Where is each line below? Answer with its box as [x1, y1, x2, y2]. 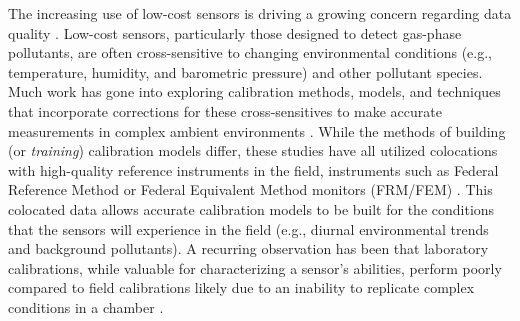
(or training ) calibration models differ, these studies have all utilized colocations [8, 140, 498, 161]
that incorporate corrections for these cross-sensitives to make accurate [8, 100, 442, 121]
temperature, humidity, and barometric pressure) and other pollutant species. [8, 61, 483, 82]
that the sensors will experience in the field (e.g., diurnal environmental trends [8, 218, 489, 239]
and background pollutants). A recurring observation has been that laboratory [8, 238, 489, 259]
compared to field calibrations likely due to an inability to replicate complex [8, 277, 475, 298]
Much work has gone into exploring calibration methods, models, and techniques [8, 81, 501, 102]
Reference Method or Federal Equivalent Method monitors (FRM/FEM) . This [8, 179, 493, 200]
